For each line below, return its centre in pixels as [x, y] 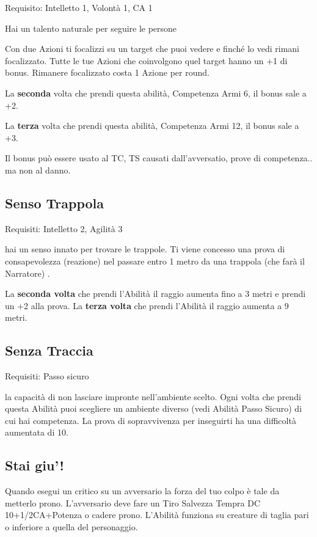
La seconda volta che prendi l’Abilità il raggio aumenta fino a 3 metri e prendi [155, 294]
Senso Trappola [55, 203]
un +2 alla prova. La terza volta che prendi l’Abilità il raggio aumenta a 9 [147, 305]
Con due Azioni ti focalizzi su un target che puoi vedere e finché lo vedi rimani [152, 49]
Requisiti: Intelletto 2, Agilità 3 [64, 228]
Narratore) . [27, 273]
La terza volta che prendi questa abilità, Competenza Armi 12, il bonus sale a [152, 126]
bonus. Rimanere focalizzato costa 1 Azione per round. [107, 72]
